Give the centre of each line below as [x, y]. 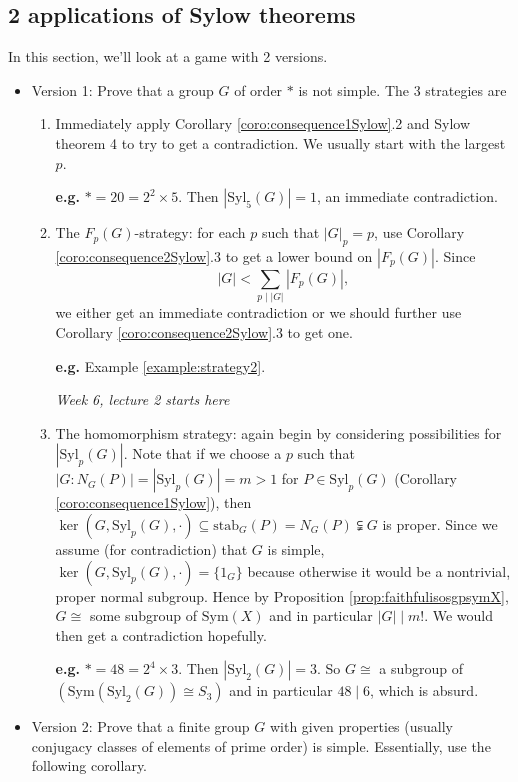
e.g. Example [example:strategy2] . [160, 365]
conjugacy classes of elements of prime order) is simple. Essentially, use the [261, 745]
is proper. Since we [440, 523]
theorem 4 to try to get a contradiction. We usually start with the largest [280, 142]
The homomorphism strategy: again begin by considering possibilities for [278, 432]
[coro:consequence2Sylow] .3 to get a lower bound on [214, 255]
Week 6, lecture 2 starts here [142, 399]
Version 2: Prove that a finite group [140, 726]
